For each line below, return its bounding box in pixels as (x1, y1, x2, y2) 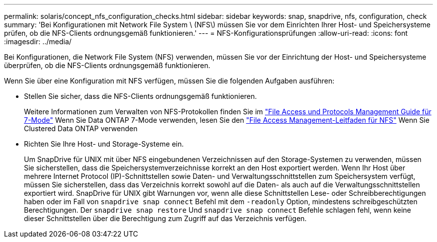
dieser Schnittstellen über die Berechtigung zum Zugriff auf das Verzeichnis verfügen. (24, 214, 307, 223)
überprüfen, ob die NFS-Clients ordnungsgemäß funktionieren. (4, 61, 211, 70)
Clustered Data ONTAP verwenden (24, 124, 138, 133)
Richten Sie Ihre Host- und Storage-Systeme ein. (24, 140, 184, 148)
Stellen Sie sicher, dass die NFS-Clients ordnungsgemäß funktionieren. (24, 92, 257, 100)
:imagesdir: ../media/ (4, 37, 72, 46)
